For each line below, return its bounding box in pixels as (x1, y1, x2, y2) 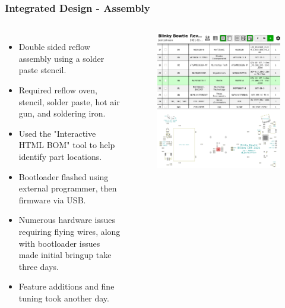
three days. (18, 260, 59, 272)
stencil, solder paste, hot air (18, 95, 120, 108)
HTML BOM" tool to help (18, 139, 115, 151)
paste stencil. (18, 64, 66, 76)
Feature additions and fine (18, 280, 115, 293)
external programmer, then (18, 182, 117, 194)
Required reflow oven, (18, 84, 97, 96)
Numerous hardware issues (18, 213, 115, 226)
